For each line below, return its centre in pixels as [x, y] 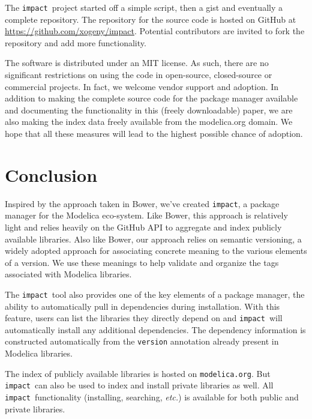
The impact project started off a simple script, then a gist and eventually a [144, 7]
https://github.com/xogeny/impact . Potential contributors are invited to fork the [155, 31]
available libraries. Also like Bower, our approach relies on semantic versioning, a [153, 239]
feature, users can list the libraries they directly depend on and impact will [144, 318]
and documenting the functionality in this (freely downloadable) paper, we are [149, 110]
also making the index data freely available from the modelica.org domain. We [149, 122]
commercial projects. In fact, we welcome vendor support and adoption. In [142, 86]
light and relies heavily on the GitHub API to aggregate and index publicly [143, 227]
